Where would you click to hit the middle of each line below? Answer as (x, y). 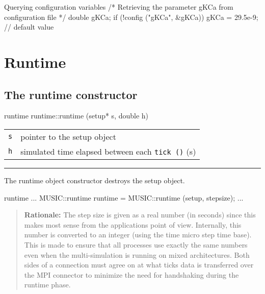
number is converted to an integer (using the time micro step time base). (138, 235)
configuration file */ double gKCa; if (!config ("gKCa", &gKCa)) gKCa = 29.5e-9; (131, 17)
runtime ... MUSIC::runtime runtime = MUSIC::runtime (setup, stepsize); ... (124, 197)
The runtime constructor (71, 94)
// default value (29, 27)
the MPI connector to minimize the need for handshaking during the (131, 274)
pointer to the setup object (68, 136)
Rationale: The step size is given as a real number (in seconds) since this (140, 215)
